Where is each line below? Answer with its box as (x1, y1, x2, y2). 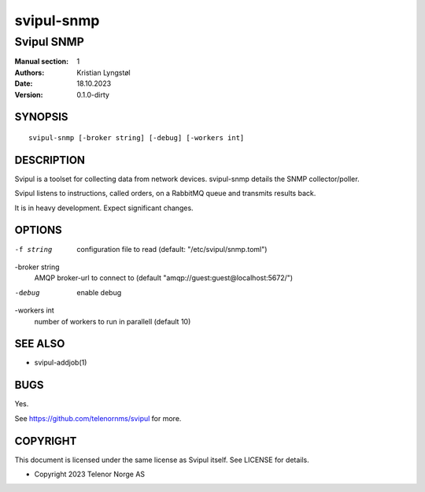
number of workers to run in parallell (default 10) (34, 316, 191, 326)
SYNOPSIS (14, 110, 68, 124)
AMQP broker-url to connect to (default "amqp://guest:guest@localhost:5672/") (34, 273, 294, 283)
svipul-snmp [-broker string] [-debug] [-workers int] (28, 133, 245, 142)
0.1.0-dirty (76, 90, 110, 99)
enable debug (76, 287, 122, 297)
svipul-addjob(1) (34, 358, 87, 368)
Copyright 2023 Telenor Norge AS (34, 469, 146, 479)
